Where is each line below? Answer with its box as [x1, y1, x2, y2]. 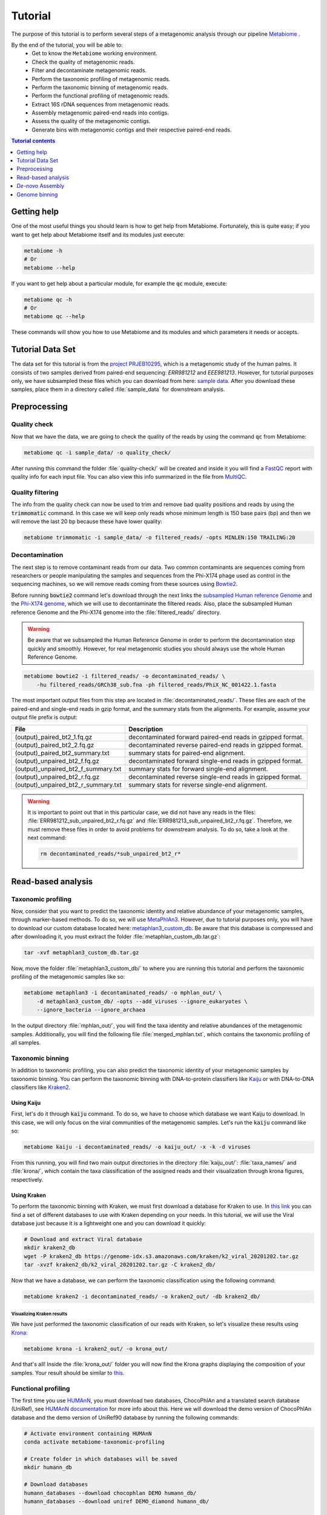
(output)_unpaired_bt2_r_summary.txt [15, 781, 122, 789]
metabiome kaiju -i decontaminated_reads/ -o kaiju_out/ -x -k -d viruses [24, 1144, 251, 1151]
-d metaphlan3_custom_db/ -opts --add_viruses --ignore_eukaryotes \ [36, 997, 248, 1005]
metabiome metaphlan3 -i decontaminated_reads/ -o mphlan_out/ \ [24, 990, 222, 996]
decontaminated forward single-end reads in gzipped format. [128, 756, 303, 765]
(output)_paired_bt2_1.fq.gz [15, 733, 93, 741]
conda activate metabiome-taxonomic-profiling [24, 1439, 165, 1445]
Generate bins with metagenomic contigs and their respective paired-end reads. [31, 126, 232, 133]
